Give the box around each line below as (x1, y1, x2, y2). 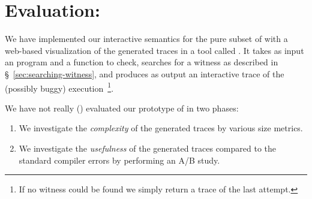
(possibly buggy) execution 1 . (5, 80, 114, 94)
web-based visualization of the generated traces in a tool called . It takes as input (5, 44, 304, 56)
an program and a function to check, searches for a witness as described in (5, 56, 278, 68)
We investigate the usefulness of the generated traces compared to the (19, 141, 276, 154)
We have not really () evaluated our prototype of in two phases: (5, 101, 239, 114)
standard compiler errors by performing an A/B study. (19, 153, 220, 166)
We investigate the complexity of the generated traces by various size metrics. (19, 122, 303, 134)
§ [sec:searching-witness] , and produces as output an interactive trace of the (5, 67, 284, 80)
